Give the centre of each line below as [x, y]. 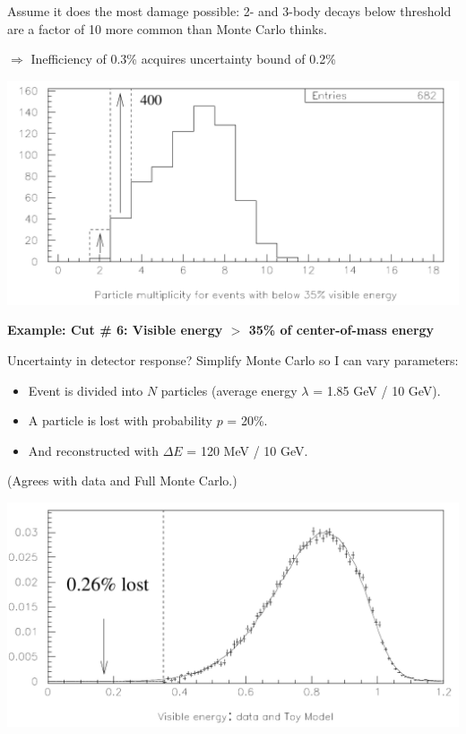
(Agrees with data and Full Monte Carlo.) [122, 481]
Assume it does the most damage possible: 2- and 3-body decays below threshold [229, 11]
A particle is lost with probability [120, 420]
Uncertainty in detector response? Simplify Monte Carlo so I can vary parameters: [233, 360]
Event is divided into [86, 390]
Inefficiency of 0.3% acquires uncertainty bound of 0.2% [183, 59]
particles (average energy [229, 390]
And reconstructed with [94, 450]
